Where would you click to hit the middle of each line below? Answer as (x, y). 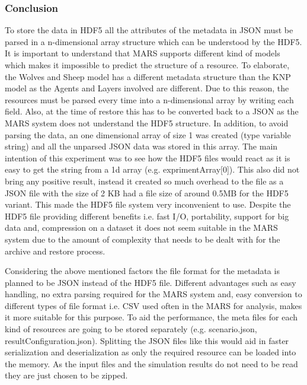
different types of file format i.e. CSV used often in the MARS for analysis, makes (153, 305)
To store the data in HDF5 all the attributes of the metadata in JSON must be (149, 30)
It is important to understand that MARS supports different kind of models (143, 53)
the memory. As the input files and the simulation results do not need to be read (151, 363)
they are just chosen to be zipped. (66, 375)
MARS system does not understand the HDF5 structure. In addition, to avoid (147, 122)
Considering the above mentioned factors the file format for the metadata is (142, 271)
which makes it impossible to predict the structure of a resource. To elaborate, (147, 65)
